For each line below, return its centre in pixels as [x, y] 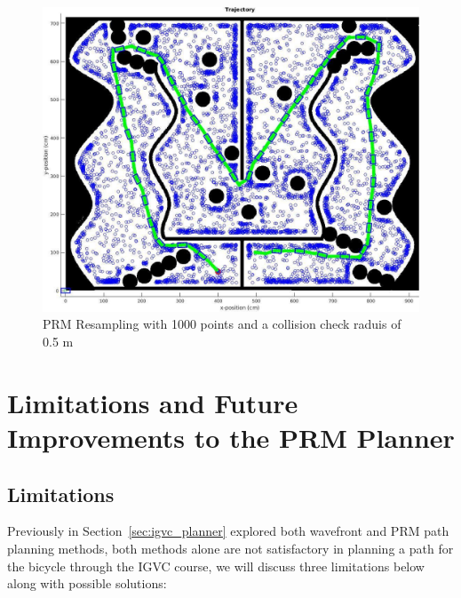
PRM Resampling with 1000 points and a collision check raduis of [222, 324]
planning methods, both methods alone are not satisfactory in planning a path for [230, 548]
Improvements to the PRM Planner [231, 437]
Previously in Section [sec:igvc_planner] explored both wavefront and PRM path [228, 531]
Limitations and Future [153, 402]
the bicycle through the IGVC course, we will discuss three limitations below [216, 566]
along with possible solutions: [87, 583]
